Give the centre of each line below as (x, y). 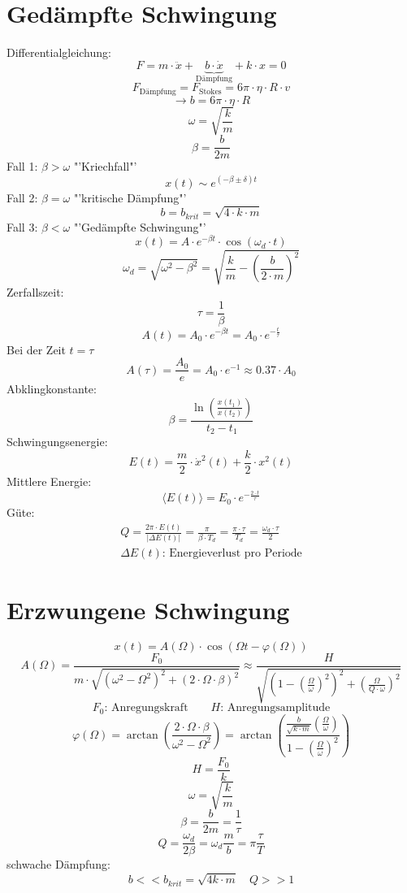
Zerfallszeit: (35, 291)
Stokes (210, 91)
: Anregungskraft (146, 708)
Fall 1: (22, 166)
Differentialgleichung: (59, 52)
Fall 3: (22, 226)
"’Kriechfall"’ (105, 166)
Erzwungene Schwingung (148, 609)
